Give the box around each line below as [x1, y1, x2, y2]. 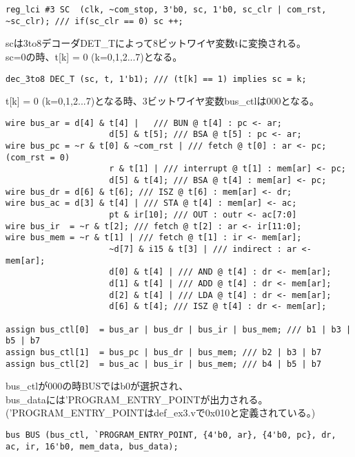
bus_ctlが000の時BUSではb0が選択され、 [6, 379, 189, 393]
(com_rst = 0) [6, 152, 70, 162]
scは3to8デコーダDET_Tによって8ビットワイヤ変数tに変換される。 [6, 36, 307, 50]
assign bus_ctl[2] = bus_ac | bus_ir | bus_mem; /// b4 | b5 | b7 [6, 359, 322, 369]
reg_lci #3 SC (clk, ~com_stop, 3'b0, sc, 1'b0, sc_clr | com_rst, [6, 5, 327, 14]
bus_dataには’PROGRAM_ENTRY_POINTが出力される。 [6, 392, 268, 406]
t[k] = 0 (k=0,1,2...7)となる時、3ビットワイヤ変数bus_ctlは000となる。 [6, 94, 320, 108]
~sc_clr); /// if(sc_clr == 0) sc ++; [6, 16, 183, 26]
